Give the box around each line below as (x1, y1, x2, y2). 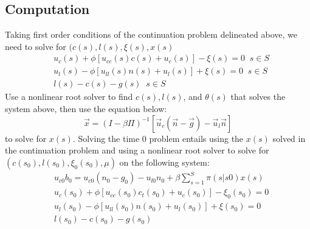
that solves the (230, 90, 286, 103)
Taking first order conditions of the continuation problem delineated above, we (5, 28, 298, 41)
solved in (272, 132, 306, 144)
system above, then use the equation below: (5, 102, 167, 115)
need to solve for (5, 40, 66, 52)
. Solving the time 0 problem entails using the (72, 132, 244, 144)
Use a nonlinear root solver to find (5, 90, 133, 103)
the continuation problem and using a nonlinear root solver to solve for (5, 144, 269, 157)
